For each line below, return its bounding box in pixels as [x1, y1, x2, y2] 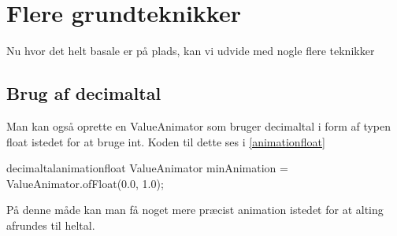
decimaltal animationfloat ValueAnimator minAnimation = [6, 160, 288, 176]
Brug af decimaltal [6, 81, 161, 105]
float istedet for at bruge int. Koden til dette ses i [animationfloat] [6, 133, 325, 149]
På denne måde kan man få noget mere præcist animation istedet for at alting [6, 201, 384, 218]
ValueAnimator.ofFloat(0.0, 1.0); [6, 175, 164, 191]
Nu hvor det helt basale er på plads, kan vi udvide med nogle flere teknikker [6, 42, 375, 59]
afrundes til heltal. [6, 216, 95, 233]
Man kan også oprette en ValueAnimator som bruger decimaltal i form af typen [6, 117, 391, 134]
